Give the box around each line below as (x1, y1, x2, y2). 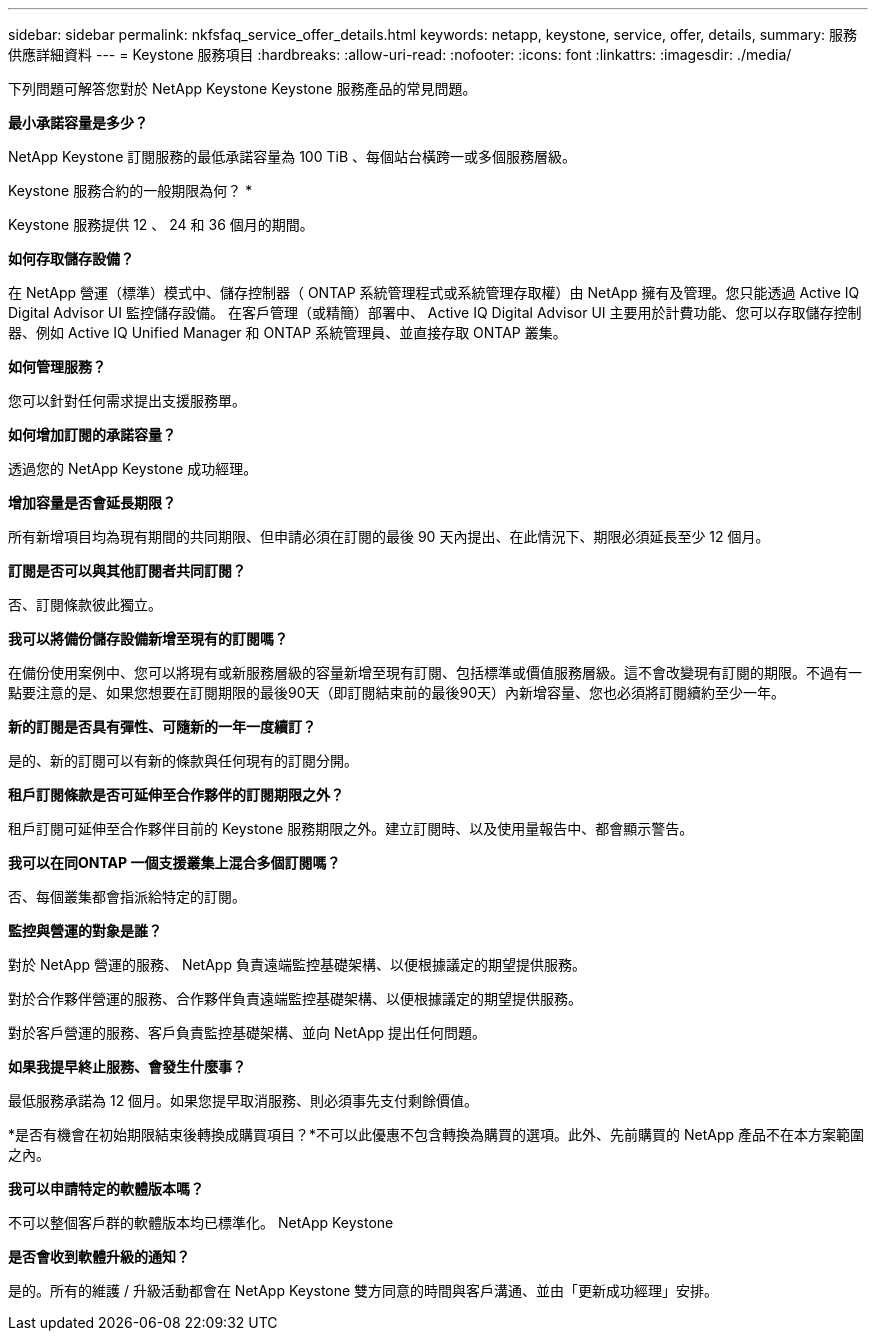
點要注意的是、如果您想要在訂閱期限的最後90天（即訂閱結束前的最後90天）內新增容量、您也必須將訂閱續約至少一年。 (8, 684, 786, 701)
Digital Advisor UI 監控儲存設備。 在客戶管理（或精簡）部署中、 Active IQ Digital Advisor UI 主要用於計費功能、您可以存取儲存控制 (8, 304, 862, 321)
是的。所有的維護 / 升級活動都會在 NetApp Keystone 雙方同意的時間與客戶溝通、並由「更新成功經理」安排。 (8, 1282, 719, 1299)
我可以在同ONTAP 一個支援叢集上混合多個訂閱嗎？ (8, 854, 341, 871)
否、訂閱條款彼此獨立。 (8, 596, 162, 613)
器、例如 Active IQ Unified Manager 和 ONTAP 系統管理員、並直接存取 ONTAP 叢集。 (8, 324, 567, 341)
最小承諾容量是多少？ (8, 114, 148, 131)
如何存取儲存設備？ (8, 250, 134, 267)
